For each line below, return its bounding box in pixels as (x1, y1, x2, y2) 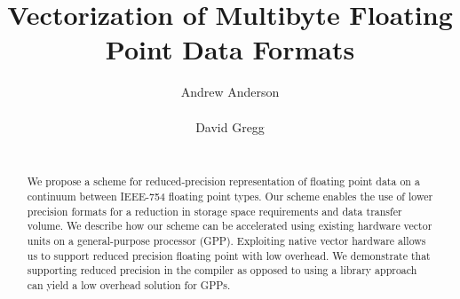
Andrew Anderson (180, 83, 280, 101)
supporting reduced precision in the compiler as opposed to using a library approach (27, 263, 417, 278)
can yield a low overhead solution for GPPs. (27, 278, 231, 293)
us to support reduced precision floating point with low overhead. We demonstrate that (27, 248, 431, 263)
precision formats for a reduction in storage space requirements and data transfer (27, 203, 402, 218)
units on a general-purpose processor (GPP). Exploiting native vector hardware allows (27, 233, 426, 248)
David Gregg (195, 117, 265, 136)
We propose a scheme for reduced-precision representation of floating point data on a (27, 174, 420, 189)
